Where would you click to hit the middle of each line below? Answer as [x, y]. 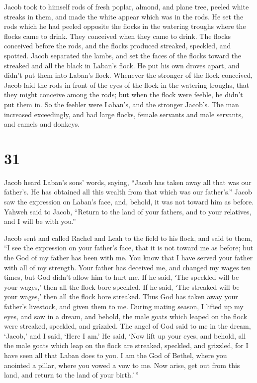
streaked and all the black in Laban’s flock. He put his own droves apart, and [122, 65]
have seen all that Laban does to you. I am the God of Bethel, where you [116, 355]
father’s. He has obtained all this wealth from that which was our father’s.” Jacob [128, 192]
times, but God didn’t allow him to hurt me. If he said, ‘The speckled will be [122, 277]
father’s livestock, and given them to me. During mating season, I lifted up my [124, 306]
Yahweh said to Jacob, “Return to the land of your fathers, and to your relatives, [128, 211]
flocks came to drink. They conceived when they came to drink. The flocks [117, 36]
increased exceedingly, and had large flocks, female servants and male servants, [124, 114]
